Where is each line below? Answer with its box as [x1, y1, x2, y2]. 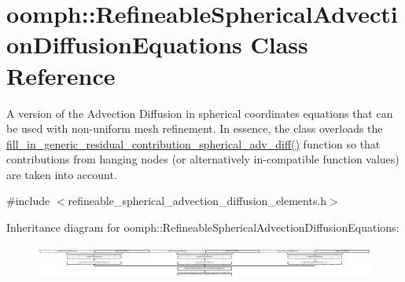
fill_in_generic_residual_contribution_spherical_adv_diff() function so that [6, 135, 381, 152]
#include [6, 192, 50, 209]
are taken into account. [6, 166, 117, 182]
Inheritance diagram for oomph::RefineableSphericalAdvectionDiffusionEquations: [6, 219, 399, 236]
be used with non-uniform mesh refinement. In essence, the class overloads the [6, 120, 383, 137]
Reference [6, 59, 116, 91]
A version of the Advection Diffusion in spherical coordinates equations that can [6, 104, 393, 121]
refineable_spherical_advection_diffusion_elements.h [68, 192, 327, 209]
